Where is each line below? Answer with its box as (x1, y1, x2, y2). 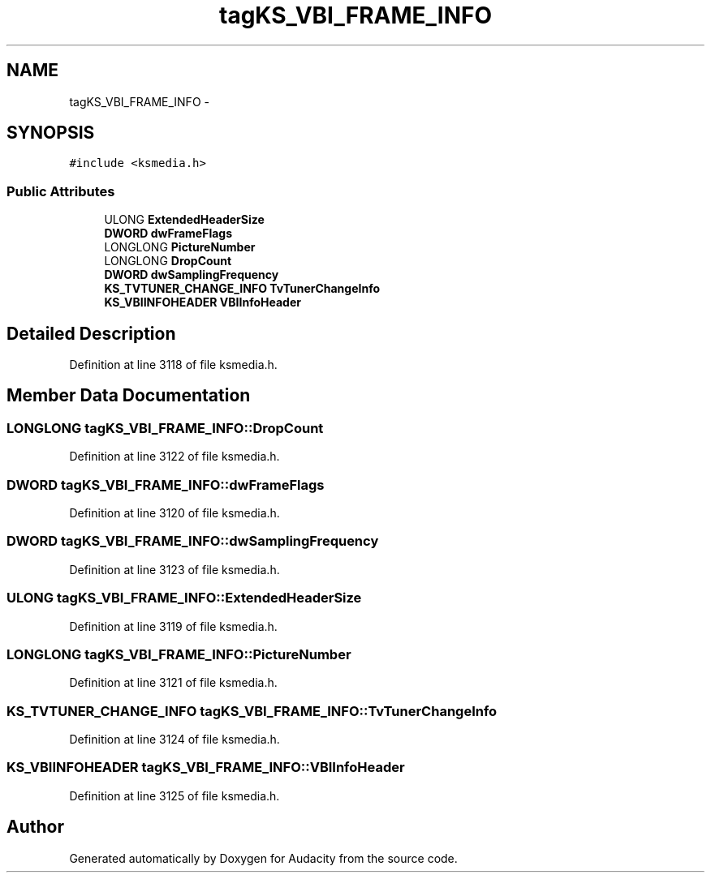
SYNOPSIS (6, 122, 95, 144)
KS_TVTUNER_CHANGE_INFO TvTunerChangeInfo (104, 281, 381, 296)
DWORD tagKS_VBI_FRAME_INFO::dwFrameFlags (6, 476, 325, 493)
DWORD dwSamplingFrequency (104, 268, 279, 282)
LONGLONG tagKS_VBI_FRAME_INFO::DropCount (6, 419, 324, 436)
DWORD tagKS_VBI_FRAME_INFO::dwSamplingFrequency (6, 533, 379, 550)
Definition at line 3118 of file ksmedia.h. (69, 358, 278, 372)
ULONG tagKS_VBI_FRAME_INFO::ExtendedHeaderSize (6, 590, 362, 607)
